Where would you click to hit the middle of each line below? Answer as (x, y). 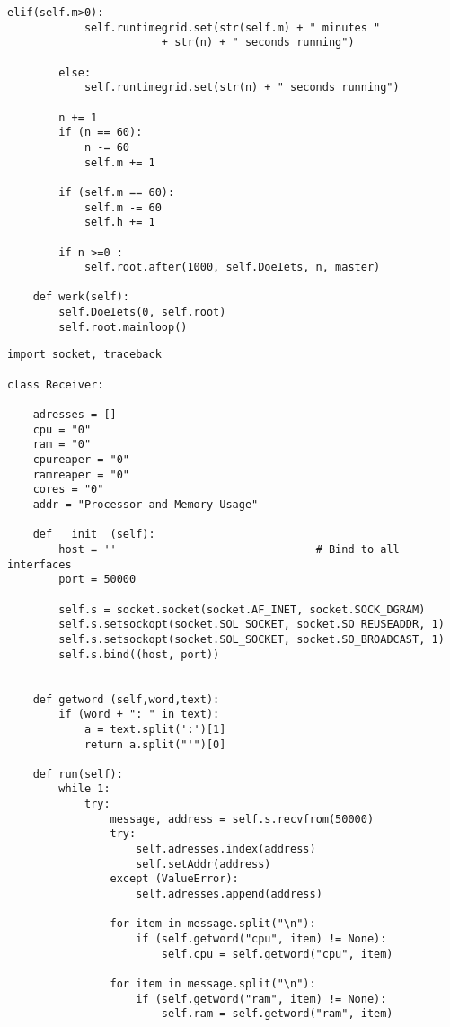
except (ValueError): (174, 879)
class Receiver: (56, 384)
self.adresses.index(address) (226, 849)
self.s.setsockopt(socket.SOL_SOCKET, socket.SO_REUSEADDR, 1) (251, 625)
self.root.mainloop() (123, 327)
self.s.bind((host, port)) (139, 654)
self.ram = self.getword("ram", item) (277, 1014)
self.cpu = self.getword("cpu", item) (277, 954)
